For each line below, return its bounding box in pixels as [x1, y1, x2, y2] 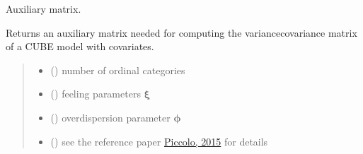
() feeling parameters [50, 86, 141, 101]
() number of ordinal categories [50, 62, 185, 77]
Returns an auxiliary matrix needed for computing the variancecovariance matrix [6, 25, 357, 40]
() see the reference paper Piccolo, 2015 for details [50, 134, 268, 148]
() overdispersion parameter [50, 109, 171, 124]
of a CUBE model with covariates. [6, 39, 154, 54]
